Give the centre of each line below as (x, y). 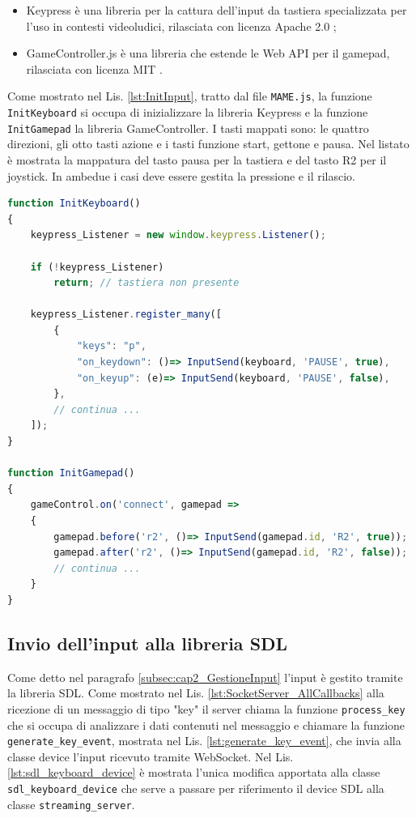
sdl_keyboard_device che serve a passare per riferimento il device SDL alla (196, 788)
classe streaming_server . (71, 804)
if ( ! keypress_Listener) (97, 267)
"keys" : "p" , (111, 346)
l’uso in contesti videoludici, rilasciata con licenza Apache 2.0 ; (181, 26)
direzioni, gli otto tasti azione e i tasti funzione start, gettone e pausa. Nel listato (208, 144)
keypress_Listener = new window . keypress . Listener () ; (178, 235)
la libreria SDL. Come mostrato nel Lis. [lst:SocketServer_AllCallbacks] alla (196, 693)
